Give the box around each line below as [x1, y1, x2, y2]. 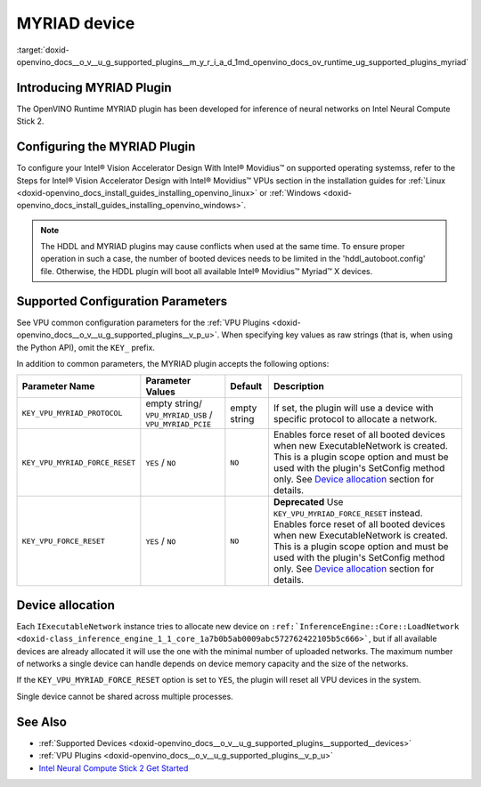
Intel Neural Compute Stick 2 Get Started [38, 762, 189, 774]
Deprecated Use [273, 496, 344, 508]
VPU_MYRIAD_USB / [145, 409, 213, 421]
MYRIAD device [16, 13, 135, 33]
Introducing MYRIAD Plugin [16, 80, 173, 95]
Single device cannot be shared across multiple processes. [16, 691, 233, 702]
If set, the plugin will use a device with [273, 402, 434, 414]
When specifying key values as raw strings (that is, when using [221, 329, 453, 340]
